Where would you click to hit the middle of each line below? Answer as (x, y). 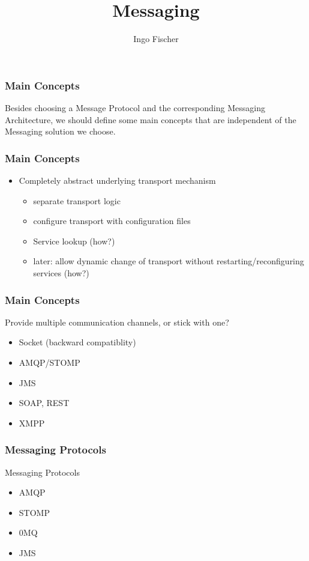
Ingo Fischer (156, 39)
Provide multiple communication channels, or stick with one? (117, 322)
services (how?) (61, 272)
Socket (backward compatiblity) (77, 342)
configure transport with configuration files (112, 221)
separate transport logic (77, 200)
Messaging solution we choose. (60, 131)
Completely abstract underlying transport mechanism (117, 180)
